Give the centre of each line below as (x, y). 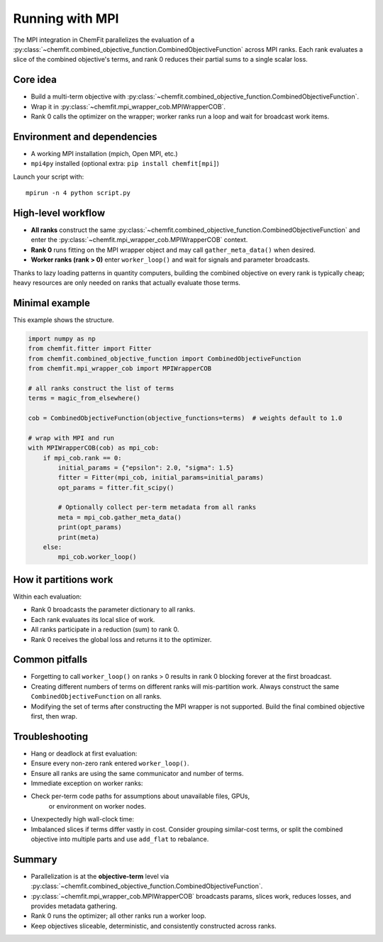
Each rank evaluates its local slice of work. (93, 619)
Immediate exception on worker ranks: (87, 783)
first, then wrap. (54, 716)
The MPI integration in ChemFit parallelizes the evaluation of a (104, 40)
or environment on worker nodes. (98, 806)
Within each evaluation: (47, 597)
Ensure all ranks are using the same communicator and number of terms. (137, 773)
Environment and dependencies (85, 137)
